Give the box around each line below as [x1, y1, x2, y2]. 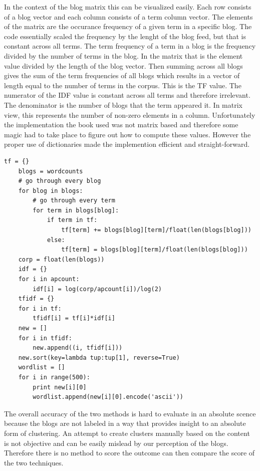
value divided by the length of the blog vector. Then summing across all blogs [4, 60, 243, 71]
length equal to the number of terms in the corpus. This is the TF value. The [4, 80, 241, 90]
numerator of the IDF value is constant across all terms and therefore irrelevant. [4, 90, 250, 100]
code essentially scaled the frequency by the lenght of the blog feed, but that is [4, 31, 246, 41]
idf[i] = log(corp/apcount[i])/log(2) [33, 285, 162, 293]
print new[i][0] [33, 383, 87, 391]
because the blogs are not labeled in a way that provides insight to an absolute [4, 418, 246, 428]
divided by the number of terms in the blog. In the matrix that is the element [4, 50, 243, 61]
